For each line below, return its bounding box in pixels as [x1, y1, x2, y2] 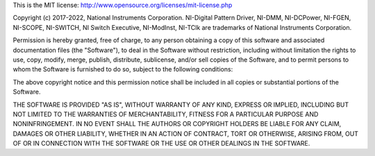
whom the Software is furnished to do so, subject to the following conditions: [12, 65, 233, 73]
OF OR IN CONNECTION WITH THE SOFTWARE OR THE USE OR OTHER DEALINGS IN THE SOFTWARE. [12, 139, 310, 148]
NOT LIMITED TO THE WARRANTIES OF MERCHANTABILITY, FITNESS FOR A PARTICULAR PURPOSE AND [12, 110, 319, 118]
